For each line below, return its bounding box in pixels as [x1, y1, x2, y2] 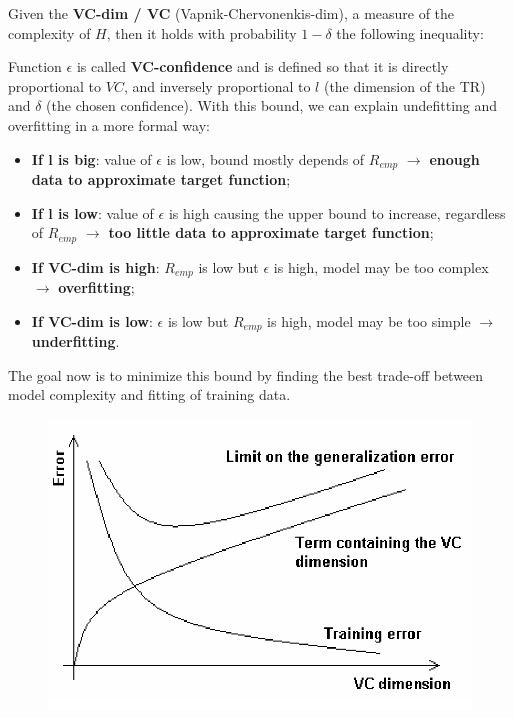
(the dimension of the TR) [323, 75, 486, 96]
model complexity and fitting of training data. [8, 384, 291, 405]
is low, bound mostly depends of [166, 148, 365, 169]
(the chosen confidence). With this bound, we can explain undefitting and [46, 95, 498, 116]
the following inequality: [336, 22, 484, 43]
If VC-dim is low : [31, 310, 153, 331]
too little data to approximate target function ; [108, 222, 434, 243]
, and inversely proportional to [123, 75, 311, 96]
